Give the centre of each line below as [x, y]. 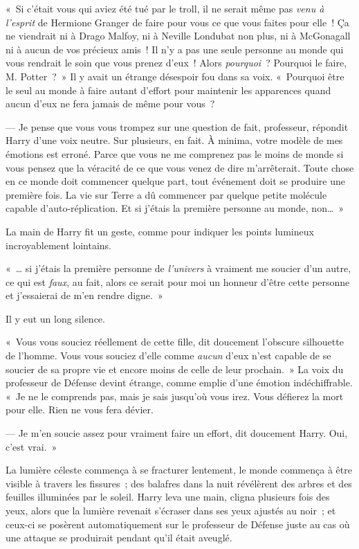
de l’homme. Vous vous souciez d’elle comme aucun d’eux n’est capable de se [168, 355]
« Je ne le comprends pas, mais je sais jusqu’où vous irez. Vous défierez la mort [175, 396]
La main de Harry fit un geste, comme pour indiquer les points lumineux [160, 231]
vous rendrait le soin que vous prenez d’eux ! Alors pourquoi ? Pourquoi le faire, [176, 63]
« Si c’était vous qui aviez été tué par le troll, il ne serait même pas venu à [165, 8]
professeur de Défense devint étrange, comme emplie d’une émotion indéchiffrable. [179, 382]
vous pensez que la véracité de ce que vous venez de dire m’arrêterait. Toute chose [180, 167]
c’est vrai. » [31, 446]
